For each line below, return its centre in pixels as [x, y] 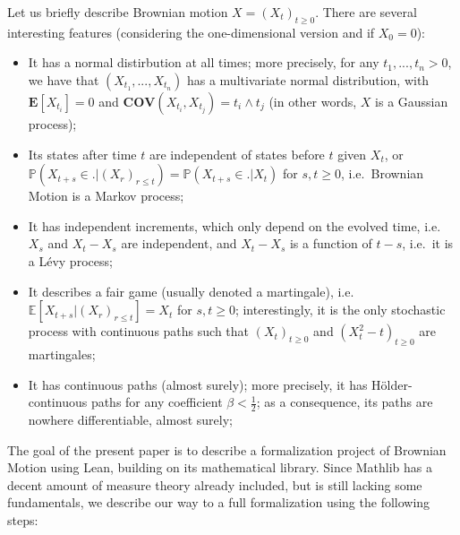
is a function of [331, 243]
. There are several [366, 12]
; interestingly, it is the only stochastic [340, 310]
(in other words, [313, 101]
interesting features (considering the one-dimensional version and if [191, 32]
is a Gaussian [412, 101]
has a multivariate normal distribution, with [308, 79]
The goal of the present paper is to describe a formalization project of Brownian [227, 449]
